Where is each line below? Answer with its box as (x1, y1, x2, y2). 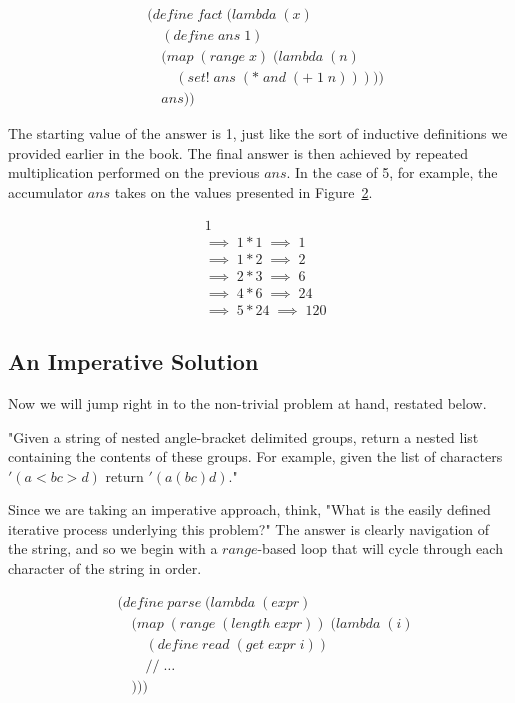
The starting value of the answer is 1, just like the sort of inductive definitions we (8, 123, 508, 144)
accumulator (8, 181, 84, 202)
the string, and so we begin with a (8, 538, 218, 559)
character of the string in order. (8, 558, 202, 579)
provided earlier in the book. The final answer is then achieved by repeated (8, 142, 469, 163)
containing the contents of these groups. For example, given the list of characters (8, 446, 503, 467)
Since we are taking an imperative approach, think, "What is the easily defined (8, 499, 491, 520)
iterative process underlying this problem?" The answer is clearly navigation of (8, 518, 490, 539)
